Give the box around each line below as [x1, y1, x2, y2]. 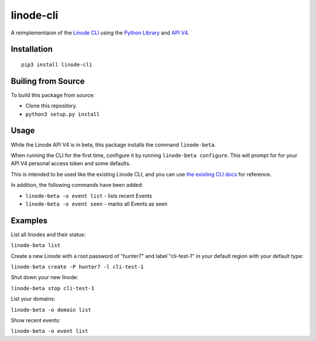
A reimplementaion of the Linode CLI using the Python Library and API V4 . [11, 29, 190, 36]
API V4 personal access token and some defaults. [11, 160, 131, 167]
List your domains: [11, 295, 56, 302]
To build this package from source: [11, 91, 95, 99]
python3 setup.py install [25, 111, 100, 117]
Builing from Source [11, 76, 85, 86]
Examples [11, 215, 48, 225]
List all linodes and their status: [11, 231, 86, 238]
